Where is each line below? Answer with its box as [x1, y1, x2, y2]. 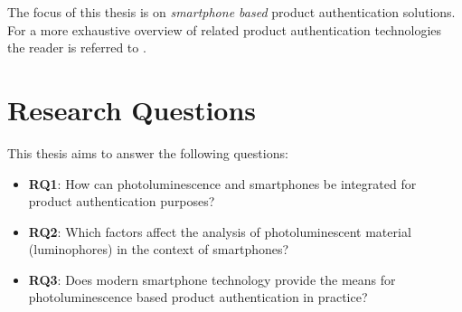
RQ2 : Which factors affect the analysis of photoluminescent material [28, 222, 411, 241]
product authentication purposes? [28, 192, 215, 211]
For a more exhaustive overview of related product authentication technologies [7, 20, 442, 39]
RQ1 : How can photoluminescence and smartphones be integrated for [28, 174, 417, 193]
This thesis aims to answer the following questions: [7, 143, 288, 162]
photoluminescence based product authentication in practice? [28, 288, 368, 307]
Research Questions [7, 90, 257, 128]
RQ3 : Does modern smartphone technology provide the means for [28, 269, 396, 288]
